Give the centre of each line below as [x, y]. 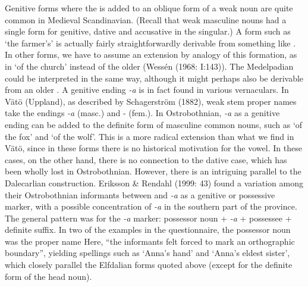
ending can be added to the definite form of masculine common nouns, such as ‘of [154, 124]
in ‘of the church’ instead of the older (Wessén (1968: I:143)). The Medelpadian [149, 66]
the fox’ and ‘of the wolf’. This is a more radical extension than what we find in [150, 136]
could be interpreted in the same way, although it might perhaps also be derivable [154, 78]
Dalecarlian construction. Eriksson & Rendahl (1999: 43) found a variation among [154, 183]
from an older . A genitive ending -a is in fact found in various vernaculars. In [147, 90]
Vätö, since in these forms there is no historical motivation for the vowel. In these [153, 148]
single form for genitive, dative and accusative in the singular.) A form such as [148, 31]
